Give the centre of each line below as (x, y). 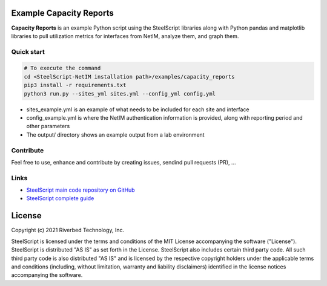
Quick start (28, 51)
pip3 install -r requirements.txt (75, 85)
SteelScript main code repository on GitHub (81, 190)
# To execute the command (62, 68)
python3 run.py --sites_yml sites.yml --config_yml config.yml (120, 93)
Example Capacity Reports (63, 13)
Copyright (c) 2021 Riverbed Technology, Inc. (68, 230)
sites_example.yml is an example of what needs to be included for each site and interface (138, 109)
